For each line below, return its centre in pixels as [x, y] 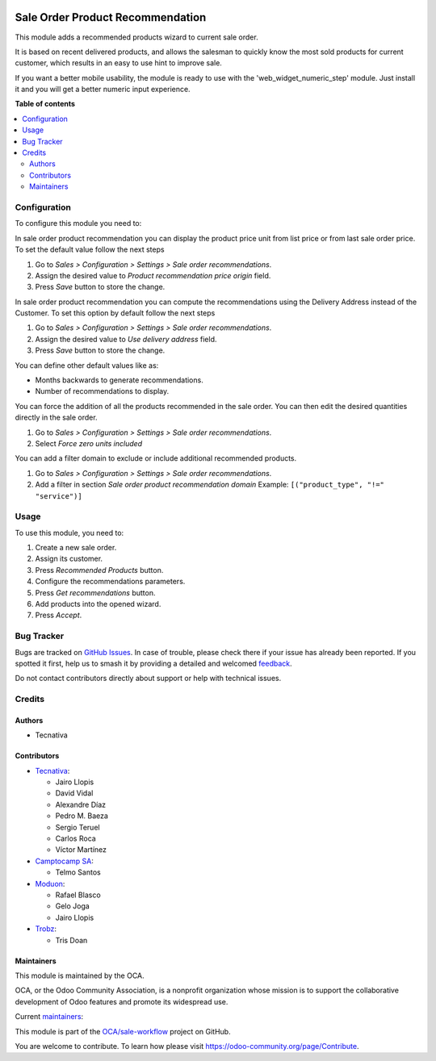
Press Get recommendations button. [96, 592]
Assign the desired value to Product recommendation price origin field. [153, 275]
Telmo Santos [78, 872]
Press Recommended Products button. [99, 570]
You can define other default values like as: [87, 365]
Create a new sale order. [76, 548]
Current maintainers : [49, 1017]
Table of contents [45, 104]
